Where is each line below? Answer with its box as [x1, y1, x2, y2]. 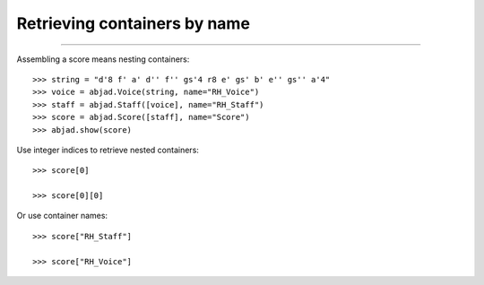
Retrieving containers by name [16, 13, 251, 33]
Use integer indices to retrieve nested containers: [16, 144, 199, 155]
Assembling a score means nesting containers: [16, 54, 190, 65]
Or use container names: [16, 211, 108, 221]
